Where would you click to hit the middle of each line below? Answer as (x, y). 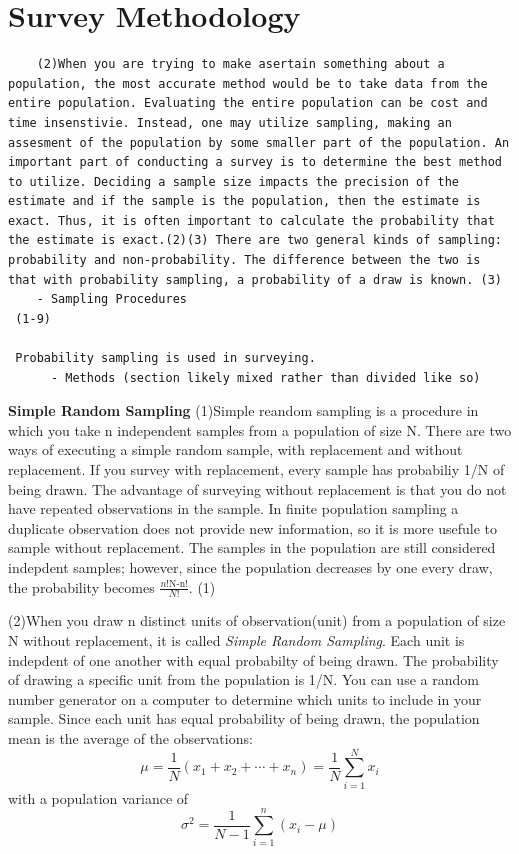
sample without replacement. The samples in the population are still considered (252, 547)
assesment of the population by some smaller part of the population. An (259, 142)
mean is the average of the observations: (130, 737)
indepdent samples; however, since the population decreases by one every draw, (250, 566)
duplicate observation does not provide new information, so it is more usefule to (252, 527)
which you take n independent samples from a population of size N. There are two (260, 429)
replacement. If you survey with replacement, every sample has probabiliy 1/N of (256, 469)
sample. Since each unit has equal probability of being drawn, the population (244, 718)
